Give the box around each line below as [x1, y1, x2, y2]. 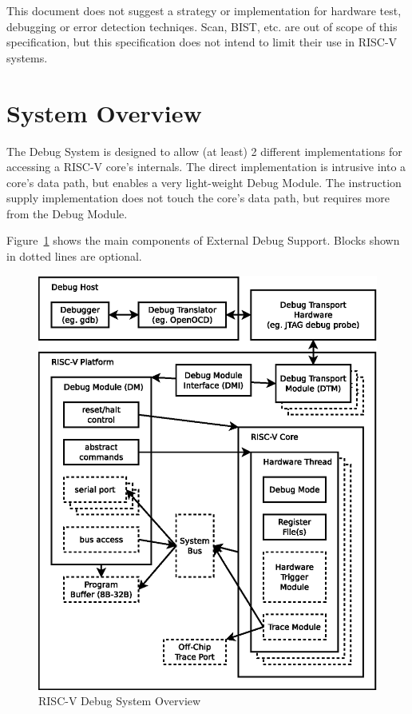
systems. [6, 49, 48, 66]
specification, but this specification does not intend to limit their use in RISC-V [6, 34, 398, 50]
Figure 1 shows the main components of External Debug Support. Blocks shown [6, 232, 400, 249]
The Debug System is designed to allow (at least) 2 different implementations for [6, 142, 402, 159]
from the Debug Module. [6, 205, 128, 221]
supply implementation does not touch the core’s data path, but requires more [6, 189, 390, 206]
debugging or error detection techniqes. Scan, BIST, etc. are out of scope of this [6, 18, 398, 34]
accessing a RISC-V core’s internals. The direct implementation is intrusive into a [6, 158, 406, 175]
